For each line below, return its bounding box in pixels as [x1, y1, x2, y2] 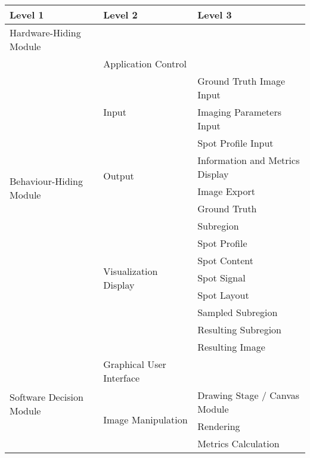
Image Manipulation [103, 412, 188, 426]
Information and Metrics [197, 153, 300, 167]
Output [103, 169, 134, 182]
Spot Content [197, 253, 253, 267]
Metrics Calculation [197, 437, 280, 450]
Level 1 [10, 8, 44, 21]
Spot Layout [197, 288, 249, 302]
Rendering [197, 419, 240, 433]
